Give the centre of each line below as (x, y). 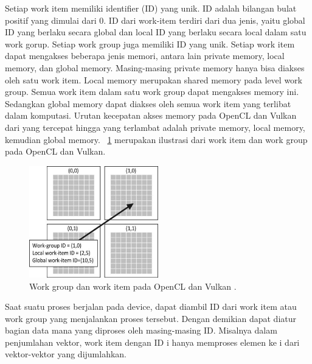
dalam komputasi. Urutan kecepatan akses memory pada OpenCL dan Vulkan (151, 115)
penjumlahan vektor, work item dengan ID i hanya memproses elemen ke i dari (152, 342)
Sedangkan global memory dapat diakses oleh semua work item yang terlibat (148, 103)
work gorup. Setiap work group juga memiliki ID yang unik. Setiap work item (150, 44)
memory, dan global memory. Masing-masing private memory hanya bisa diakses (155, 67)
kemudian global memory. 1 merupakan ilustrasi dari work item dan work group (156, 139)
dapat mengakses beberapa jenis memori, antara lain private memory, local (145, 56)
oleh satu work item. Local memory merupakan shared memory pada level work (154, 79)
